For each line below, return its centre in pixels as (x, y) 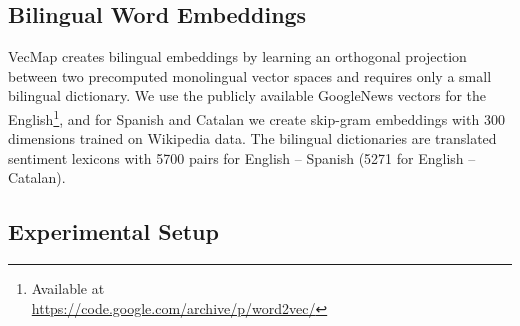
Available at (68, 288)
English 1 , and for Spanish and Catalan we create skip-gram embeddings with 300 (256, 117)
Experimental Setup (113, 231)
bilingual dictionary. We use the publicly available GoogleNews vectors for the (247, 95)
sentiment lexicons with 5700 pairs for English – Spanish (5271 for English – (242, 157)
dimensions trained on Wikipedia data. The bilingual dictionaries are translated (252, 138)
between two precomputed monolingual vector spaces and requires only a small (250, 75)
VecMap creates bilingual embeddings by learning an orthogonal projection (237, 56)
